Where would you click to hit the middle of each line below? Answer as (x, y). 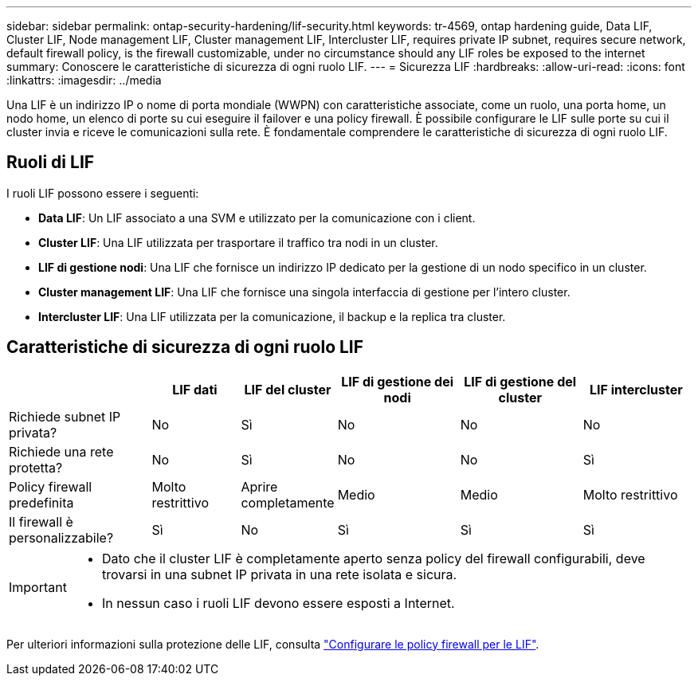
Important (38, 587)
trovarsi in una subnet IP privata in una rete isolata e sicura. (279, 574)
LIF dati (195, 389)
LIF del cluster (288, 389)
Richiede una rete (61, 451)
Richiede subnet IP (65, 416)
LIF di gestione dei (398, 381)
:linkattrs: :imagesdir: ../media (84, 80)
